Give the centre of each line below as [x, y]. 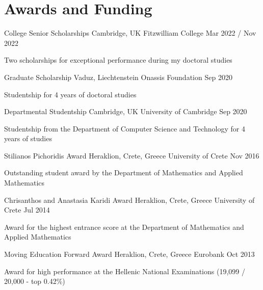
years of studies [28, 138]
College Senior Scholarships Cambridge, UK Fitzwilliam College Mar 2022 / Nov [130, 33]
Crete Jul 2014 [27, 210]
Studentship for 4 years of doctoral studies [70, 94]
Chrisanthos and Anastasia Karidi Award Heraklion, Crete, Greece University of [129, 200]
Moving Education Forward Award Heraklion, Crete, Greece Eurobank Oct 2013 [129, 254]
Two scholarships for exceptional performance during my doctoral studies [118, 60]
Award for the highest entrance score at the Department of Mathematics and [124, 227]
